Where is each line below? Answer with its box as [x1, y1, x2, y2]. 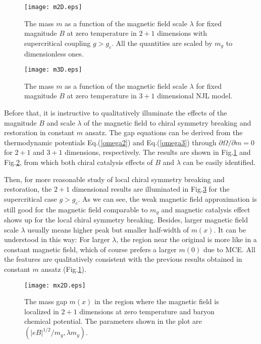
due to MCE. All [203, 244, 255, 254]
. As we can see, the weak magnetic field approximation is [78, 193, 257, 204]
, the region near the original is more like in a [116, 234, 257, 245]
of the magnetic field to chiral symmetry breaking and [84, 117, 251, 128]
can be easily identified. [183, 157, 256, 167]
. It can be [214, 224, 246, 235]
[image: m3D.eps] [24, 66, 82, 74]
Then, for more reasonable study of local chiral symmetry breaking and [4, 174, 225, 184]
